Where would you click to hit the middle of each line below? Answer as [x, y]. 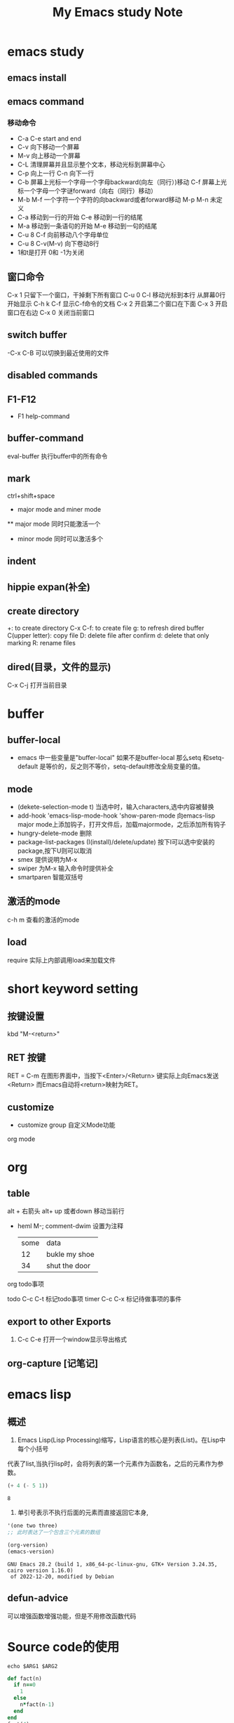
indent [22, 561]
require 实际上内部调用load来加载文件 [61, 960]
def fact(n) [25, 1678]
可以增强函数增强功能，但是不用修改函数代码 [72, 1616]
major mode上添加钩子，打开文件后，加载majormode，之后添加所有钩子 [122, 824]
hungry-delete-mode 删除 [55, 833]
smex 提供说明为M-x [47, 859]
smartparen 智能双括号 [50, 877]
